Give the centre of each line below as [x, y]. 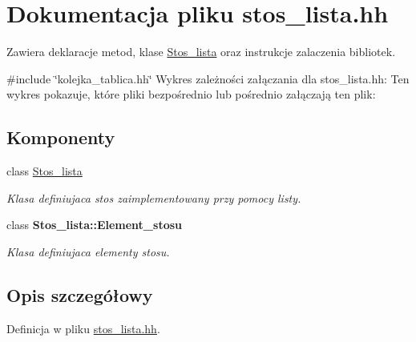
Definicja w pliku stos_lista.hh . [83, 328]
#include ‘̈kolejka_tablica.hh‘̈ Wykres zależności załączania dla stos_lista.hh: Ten [208, 78]
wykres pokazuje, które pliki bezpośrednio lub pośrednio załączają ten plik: [191, 94]
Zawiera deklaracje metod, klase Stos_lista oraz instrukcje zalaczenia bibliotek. [201, 52]
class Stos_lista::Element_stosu [94, 225]
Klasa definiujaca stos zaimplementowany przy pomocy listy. [154, 197]
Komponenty [61, 137]
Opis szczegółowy [80, 294]
